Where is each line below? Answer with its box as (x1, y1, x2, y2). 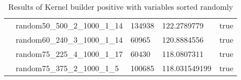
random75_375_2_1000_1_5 (16, 62, 119, 74)
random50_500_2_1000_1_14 (16, 20, 123, 31)
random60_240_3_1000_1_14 (16, 34, 123, 45)
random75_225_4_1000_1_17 (16, 48, 123, 59)
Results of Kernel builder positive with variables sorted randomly (8, 1, 233, 12)
